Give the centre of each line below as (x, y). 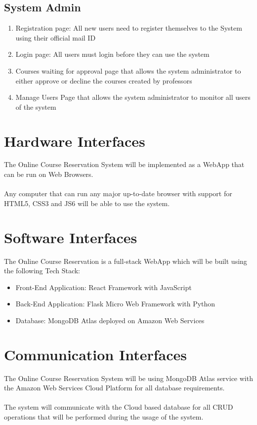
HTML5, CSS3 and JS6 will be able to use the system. (87, 203)
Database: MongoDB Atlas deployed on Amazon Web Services (110, 320)
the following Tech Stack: (42, 271)
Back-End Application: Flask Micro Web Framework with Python (115, 304)
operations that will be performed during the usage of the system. (104, 417)
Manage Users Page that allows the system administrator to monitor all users (133, 97)
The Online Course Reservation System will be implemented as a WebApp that (124, 164)
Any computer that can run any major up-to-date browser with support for (118, 193)
